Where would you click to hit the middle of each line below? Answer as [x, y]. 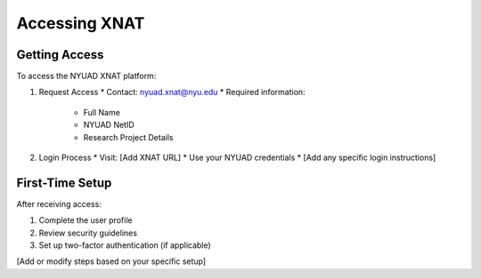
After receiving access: [59, 203]
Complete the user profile [86, 220]
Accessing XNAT [81, 23]
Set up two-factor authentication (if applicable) [125, 245]
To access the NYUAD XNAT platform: [86, 76]
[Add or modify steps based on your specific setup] [111, 261]
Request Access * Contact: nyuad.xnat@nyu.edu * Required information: [172, 92]
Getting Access [60, 55]
